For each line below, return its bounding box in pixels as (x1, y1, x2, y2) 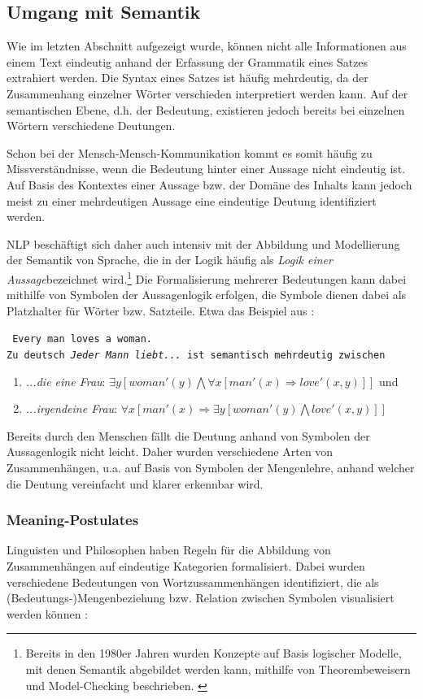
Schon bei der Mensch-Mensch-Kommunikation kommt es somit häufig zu (7, 144, 373, 161)
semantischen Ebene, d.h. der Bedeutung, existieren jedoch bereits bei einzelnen (7, 101, 405, 118)
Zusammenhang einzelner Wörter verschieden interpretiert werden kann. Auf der (7, 85, 408, 102)
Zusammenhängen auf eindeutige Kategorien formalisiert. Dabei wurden (7, 558, 365, 575)
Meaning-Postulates (7, 510, 139, 530)
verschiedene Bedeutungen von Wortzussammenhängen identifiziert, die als (7, 573, 379, 590)
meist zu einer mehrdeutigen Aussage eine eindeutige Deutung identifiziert (7, 192, 377, 209)
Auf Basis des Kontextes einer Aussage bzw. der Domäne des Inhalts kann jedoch (7, 176, 412, 193)
